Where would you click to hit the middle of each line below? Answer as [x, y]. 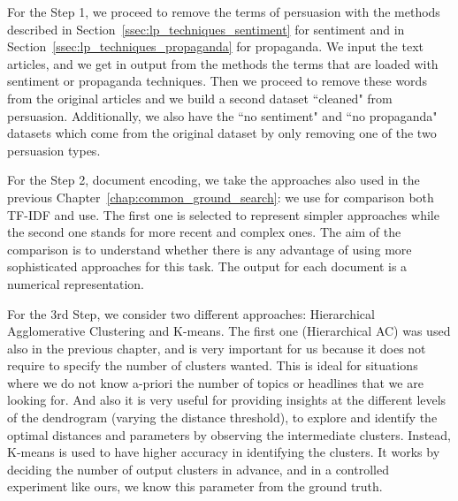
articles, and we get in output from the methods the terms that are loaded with [223, 63]
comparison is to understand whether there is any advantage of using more [210, 249]
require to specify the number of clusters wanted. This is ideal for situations [213, 365]
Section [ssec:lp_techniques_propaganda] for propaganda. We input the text [215, 46]
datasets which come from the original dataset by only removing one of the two [222, 133]
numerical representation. [76, 283]
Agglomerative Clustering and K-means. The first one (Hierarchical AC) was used [229, 331]
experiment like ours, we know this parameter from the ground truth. [195, 486]
